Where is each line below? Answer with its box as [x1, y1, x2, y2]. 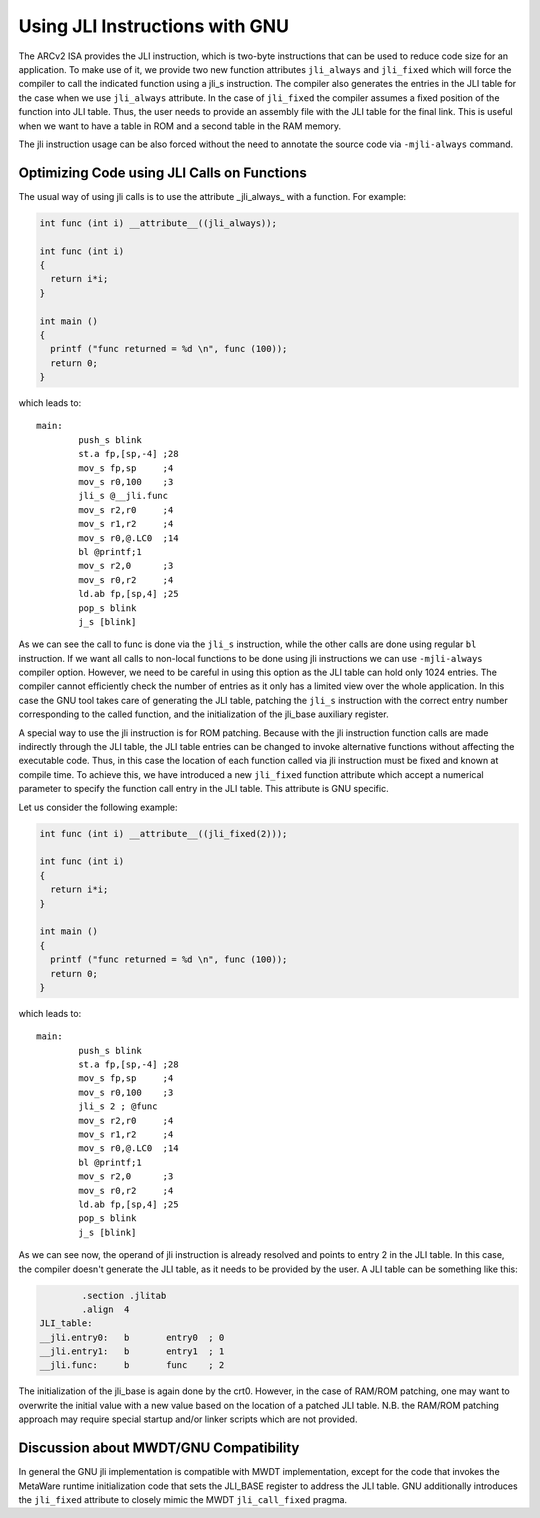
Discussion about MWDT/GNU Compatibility [18, 1440, 300, 1457]
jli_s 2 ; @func [78, 1101, 158, 1112]
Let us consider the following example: [18, 801, 179, 813]
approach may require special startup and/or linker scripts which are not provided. [18, 1413, 358, 1425]
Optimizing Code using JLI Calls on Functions [18, 164, 307, 181]
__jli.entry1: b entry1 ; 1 [39, 1346, 225, 1357]
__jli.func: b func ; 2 [39, 1360, 225, 1371]
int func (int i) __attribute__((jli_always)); [39, 217, 277, 229]
